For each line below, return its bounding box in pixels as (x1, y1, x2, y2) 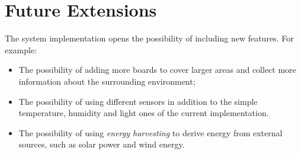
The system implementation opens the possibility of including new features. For (5, 32, 294, 44)
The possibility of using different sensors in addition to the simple (18, 95, 258, 107)
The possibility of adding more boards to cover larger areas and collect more (18, 63, 296, 76)
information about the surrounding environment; (18, 75, 196, 87)
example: (5, 43, 37, 56)
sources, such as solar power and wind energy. (18, 138, 185, 150)
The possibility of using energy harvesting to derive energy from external (18, 126, 283, 139)
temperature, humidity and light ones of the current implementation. (18, 107, 269, 119)
